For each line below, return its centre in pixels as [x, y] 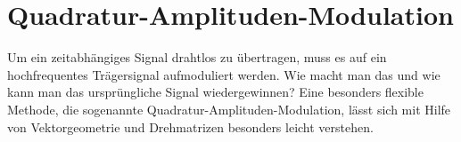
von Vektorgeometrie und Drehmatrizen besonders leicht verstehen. [190, 126]
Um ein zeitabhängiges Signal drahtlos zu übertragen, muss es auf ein [197, 57]
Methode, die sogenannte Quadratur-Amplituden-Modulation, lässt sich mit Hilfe [229, 109]
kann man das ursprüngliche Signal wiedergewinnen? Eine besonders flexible [215, 92]
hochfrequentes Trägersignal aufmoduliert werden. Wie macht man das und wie [224, 74]
